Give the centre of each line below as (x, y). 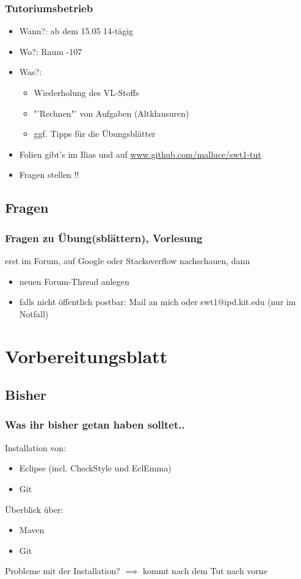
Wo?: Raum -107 (51, 51)
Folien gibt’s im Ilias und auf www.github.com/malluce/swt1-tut (140, 154)
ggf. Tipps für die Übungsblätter (95, 134)
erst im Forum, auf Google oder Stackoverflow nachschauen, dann (128, 260)
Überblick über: (34, 509)
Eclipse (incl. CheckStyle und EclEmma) (95, 468)
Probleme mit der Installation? (63, 571)
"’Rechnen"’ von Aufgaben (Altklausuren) (111, 113)
